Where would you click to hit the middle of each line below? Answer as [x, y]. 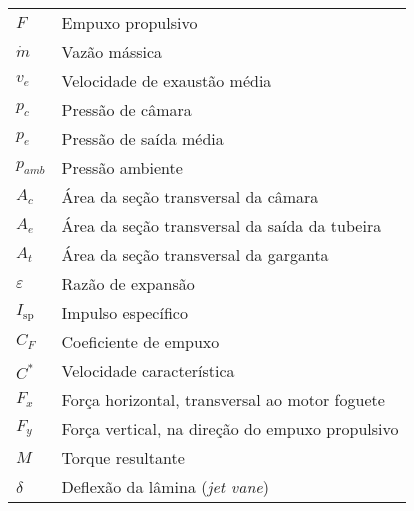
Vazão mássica [112, 51]
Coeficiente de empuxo [140, 341]
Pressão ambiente [122, 167]
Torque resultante [123, 457]
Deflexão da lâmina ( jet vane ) [165, 486]
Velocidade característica [148, 370]
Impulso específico [124, 312]
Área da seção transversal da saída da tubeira [221, 225]
